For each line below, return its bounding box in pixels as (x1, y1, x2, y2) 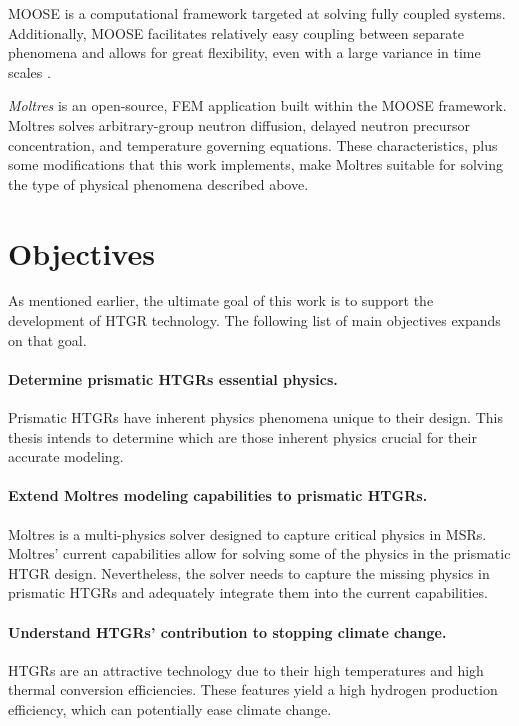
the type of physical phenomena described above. (8, 173, 309, 194)
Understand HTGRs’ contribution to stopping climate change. (8, 621, 447, 642)
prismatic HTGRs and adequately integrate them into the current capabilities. (8, 582, 488, 603)
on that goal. (8, 329, 87, 350)
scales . (8, 61, 51, 82)
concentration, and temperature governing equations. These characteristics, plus (8, 134, 498, 155)
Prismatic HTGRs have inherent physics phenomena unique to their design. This (8, 407, 503, 428)
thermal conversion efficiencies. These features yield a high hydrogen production (8, 679, 498, 700)
